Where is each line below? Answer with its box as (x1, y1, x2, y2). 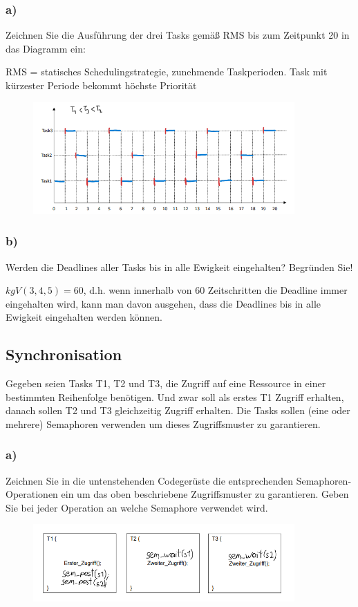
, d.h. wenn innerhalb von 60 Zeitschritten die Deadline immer (83, 283, 348, 297)
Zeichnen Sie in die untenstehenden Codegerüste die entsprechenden (6, 473, 294, 487)
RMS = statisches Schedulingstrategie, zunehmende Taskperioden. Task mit (6, 64, 328, 79)
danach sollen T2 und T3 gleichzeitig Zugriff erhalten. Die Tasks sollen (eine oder (6, 403, 350, 418)
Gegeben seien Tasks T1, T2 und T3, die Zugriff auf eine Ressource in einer (6, 376, 326, 391)
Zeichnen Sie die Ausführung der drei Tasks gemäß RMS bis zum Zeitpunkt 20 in (6, 28, 350, 42)
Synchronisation (6, 344, 122, 365)
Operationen (6, 487, 58, 501)
